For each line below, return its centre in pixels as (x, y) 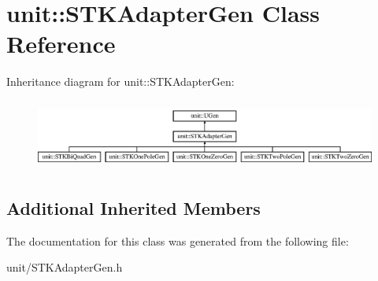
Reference (61, 44)
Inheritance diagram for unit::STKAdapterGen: (120, 81)
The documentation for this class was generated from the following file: (178, 240)
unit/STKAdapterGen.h (65, 267)
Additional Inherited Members (133, 208)
